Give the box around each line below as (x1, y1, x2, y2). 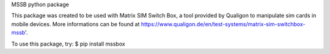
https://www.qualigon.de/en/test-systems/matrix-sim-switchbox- (141, 20, 306, 27)
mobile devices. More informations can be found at (11, 20, 140, 27)
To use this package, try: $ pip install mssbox (11, 40, 125, 47)
